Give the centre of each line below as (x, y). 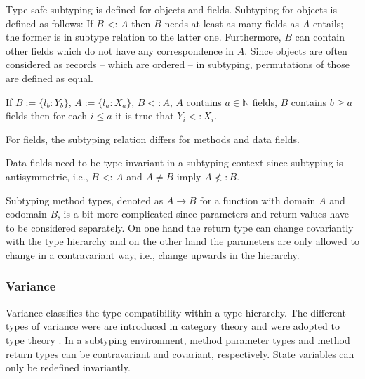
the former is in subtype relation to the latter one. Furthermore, (144, 37)
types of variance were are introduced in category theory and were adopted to (173, 326)
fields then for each (47, 115)
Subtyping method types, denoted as (85, 200)
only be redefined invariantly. (68, 367)
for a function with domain (258, 200)
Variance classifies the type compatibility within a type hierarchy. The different (176, 312)
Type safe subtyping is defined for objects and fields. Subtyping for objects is (171, 9)
